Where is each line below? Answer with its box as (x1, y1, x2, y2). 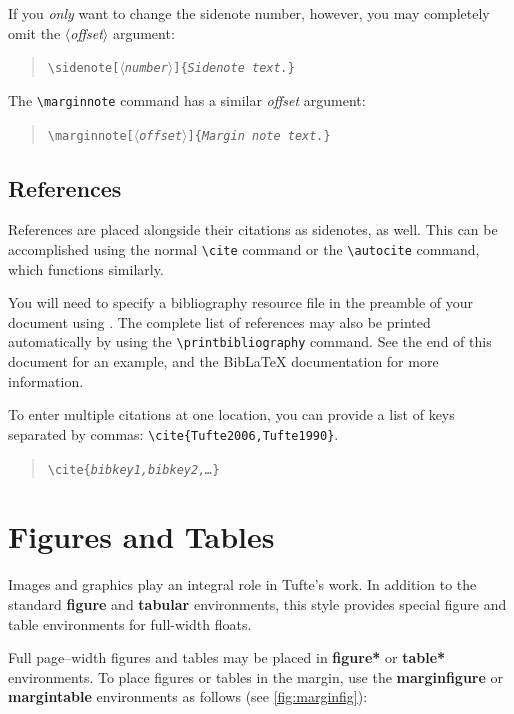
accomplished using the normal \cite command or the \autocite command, (8, 238, 480, 259)
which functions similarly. (8, 258, 164, 279)
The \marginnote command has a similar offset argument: (8, 89, 366, 110)
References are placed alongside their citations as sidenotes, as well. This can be (8, 219, 498, 240)
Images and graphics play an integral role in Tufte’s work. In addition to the (8, 574, 477, 595)
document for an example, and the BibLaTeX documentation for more (8, 351, 439, 372)
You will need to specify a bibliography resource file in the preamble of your (8, 292, 474, 313)
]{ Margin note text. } (187, 128, 331, 143)
